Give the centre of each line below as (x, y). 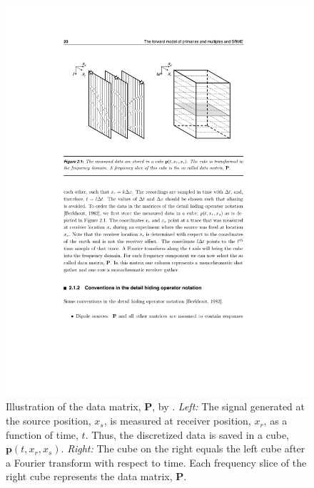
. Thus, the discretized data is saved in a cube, (187, 434)
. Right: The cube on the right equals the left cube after (183, 448)
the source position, (49, 421)
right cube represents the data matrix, (89, 476)
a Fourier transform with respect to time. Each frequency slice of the (156, 462)
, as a (275, 421)
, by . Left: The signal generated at (229, 406)
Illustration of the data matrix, (74, 406)
